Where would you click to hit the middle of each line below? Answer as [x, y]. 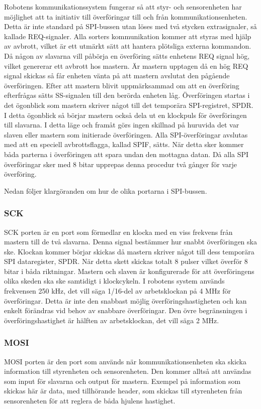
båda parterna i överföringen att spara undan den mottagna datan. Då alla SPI [126, 154]
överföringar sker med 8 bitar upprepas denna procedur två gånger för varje [121, 164]
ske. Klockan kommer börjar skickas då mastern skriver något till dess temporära [129, 251]
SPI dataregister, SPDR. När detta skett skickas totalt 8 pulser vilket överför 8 [126, 261]
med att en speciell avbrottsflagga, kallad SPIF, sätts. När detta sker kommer [124, 144]
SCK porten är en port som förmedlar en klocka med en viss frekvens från [118, 232]
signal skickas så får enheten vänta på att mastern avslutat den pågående [117, 76]
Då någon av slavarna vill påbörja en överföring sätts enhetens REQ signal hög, [127, 55]
